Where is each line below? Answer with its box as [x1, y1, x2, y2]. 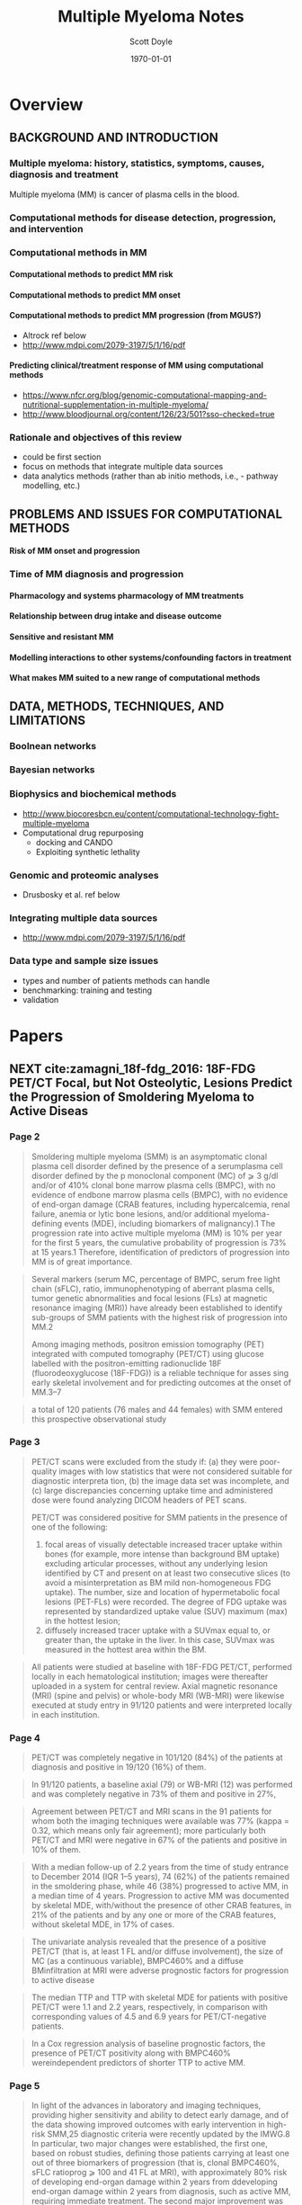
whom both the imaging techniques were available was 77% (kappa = [31, 1816, 289, 1826]
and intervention [9, 222, 84, 235]
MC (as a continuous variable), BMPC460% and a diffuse [31, 1956, 244, 1967]
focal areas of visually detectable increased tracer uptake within [44, 1539, 283, 1549]
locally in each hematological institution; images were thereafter [31, 1671, 269, 1682]
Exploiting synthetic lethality [35, 846, 141, 857]
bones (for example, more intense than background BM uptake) [44, 1549, 280, 1559]
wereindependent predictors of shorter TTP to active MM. [31, 2058, 245, 2068]
